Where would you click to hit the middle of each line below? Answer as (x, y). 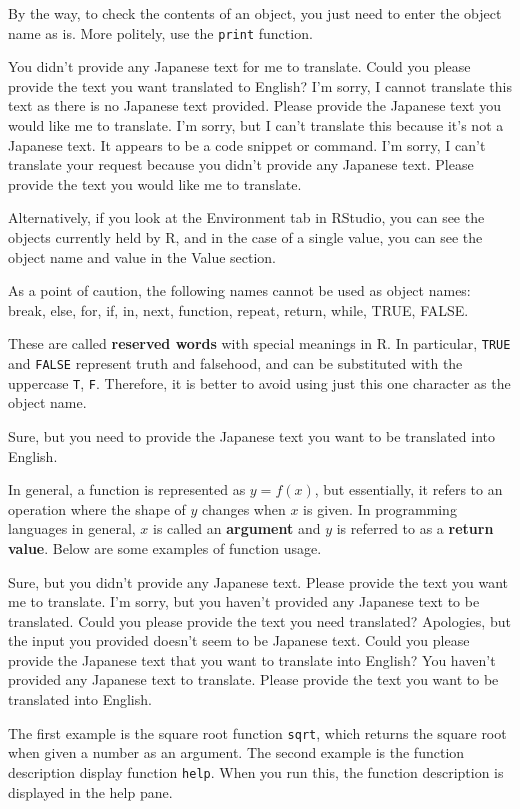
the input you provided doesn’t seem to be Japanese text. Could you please (239, 640)
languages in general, (72, 528)
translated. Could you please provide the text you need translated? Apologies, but (259, 620)
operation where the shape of (97, 508)
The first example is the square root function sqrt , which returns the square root (257, 732)
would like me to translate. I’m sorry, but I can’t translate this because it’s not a (256, 125)
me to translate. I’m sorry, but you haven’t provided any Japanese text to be (244, 601)
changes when (244, 508)
